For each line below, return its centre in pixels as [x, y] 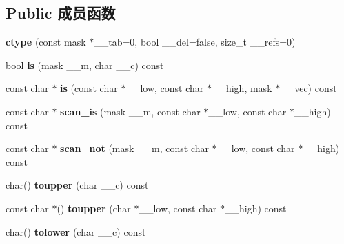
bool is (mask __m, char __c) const [85, 65]
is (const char [89, 88]
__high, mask [242, 88]
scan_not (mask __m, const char [135, 148]
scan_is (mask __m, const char [130, 111]
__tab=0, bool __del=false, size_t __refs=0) [195, 42]
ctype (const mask [46, 42]
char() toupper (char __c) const [77, 185]
